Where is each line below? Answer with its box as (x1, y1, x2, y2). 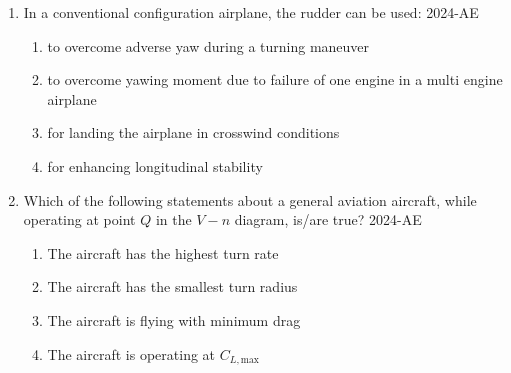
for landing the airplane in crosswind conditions (47, 122, 340, 143)
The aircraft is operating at (47, 343, 216, 364)
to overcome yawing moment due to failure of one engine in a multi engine (47, 69, 503, 90)
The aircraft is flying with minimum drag (47, 309, 301, 330)
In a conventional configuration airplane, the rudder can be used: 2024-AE (23, 2, 479, 22)
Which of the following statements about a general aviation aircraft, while (23, 189, 477, 210)
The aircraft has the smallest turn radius (47, 276, 298, 297)
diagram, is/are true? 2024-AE (234, 209, 422, 230)
